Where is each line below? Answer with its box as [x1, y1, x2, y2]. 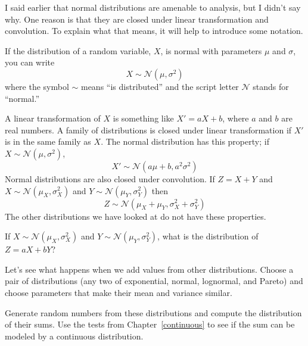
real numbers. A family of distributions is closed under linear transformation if [5, 123, 292, 136]
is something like [113, 112, 174, 124]
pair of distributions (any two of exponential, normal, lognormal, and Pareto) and [5, 275, 303, 287]
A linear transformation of [5, 112, 101, 124]
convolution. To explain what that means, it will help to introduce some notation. [5, 24, 303, 37]
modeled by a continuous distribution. [5, 329, 144, 342]
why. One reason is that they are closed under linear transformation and [5, 13, 269, 25]
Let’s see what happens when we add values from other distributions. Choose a [5, 263, 294, 275]
